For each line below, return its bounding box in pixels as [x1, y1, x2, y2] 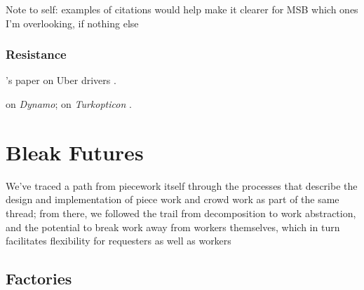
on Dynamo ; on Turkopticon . [6, 97, 132, 111]
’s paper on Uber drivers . [6, 73, 116, 88]
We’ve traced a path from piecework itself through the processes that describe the [6, 178, 358, 193]
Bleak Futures [6, 137, 144, 166]
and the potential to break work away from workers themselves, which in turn [6, 219, 340, 234]
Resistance [6, 46, 67, 63]
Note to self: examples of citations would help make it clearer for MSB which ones [6, 2, 358, 16]
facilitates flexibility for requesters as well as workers [6, 233, 231, 248]
